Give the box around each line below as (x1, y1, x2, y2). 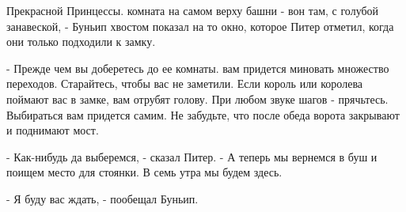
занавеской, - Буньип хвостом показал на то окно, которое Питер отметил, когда (6, 17, 394, 34)
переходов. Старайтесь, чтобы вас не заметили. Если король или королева (6, 75, 363, 92)
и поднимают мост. (6, 122, 99, 138)
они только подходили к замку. (6, 33, 156, 50)
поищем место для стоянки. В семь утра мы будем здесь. (6, 164, 283, 180)
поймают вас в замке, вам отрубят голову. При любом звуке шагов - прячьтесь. (6, 90, 389, 107)
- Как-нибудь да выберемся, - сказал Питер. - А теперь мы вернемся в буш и (6, 148, 378, 165)
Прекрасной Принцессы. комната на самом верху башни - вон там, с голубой (6, 2, 379, 18)
